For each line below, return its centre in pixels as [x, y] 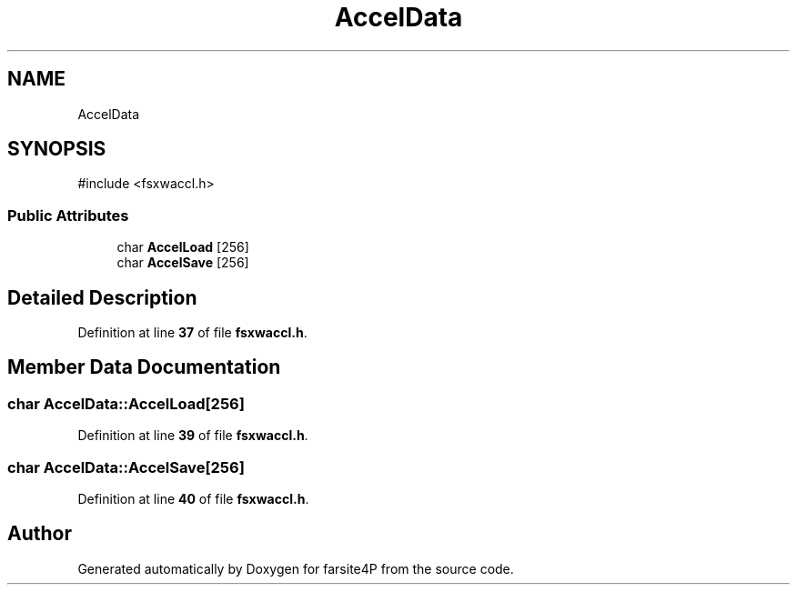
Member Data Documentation [144, 367]
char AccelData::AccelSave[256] [126, 467]
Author [40, 534]
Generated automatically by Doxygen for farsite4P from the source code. [296, 568]
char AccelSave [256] [183, 263]
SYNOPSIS [57, 149]
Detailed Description [102, 297]
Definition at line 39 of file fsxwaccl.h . [193, 436]
